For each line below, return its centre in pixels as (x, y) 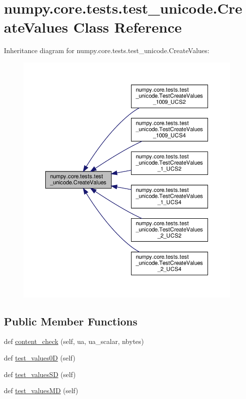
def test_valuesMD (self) (41, 390)
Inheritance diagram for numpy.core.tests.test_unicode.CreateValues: (107, 50)
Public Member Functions (71, 321)
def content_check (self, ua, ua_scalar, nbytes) (74, 341)
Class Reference (128, 27)
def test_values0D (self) (40, 357)
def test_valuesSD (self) (40, 374)
